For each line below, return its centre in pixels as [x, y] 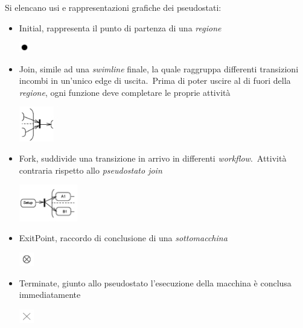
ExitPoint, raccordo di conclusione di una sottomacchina [123, 238]
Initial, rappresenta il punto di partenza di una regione [120, 27]
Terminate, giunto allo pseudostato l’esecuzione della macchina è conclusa [155, 282]
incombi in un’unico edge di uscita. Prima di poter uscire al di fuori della [155, 80]
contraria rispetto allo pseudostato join [91, 170]
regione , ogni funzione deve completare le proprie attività [125, 92]
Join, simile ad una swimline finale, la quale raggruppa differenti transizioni [159, 68]
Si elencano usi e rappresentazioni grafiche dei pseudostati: [113, 7]
